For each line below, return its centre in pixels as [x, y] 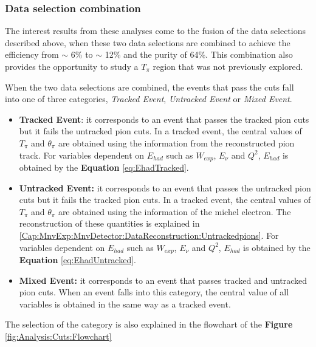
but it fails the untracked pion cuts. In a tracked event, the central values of [160, 131]
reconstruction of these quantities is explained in [109, 223]
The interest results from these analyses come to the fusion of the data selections [156, 31]
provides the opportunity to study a [72, 66]
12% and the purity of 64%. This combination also [199, 54]
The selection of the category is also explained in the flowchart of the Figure [149, 324]
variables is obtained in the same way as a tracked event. [125, 304]
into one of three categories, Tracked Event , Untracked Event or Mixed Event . [149, 99]
